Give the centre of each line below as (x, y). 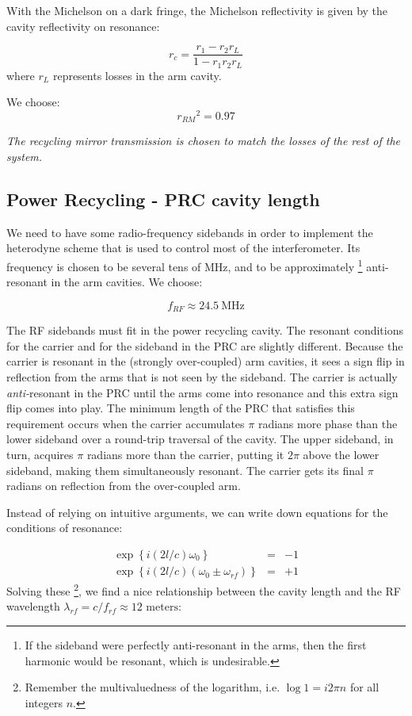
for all (364, 687)
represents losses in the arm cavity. (137, 75)
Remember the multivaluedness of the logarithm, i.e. (153, 687)
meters (162, 608)
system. (25, 157)
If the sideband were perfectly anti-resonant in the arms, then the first (196, 644)
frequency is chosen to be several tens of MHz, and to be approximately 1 (185, 265)
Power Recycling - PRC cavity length (163, 199)
